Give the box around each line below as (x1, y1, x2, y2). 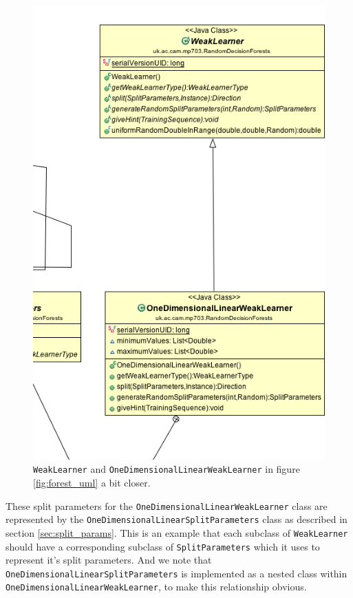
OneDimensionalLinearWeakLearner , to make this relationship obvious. (6, 579, 307, 594)
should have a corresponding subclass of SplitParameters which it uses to (6, 539, 320, 553)
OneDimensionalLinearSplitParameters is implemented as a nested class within (6, 566, 347, 580)
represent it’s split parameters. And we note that (6, 553, 212, 567)
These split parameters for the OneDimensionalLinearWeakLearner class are (6, 498, 328, 513)
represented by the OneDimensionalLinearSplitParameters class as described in (6, 512, 347, 526)
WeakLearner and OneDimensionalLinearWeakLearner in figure (33, 462, 300, 476)
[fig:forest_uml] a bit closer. (33, 475, 151, 489)
